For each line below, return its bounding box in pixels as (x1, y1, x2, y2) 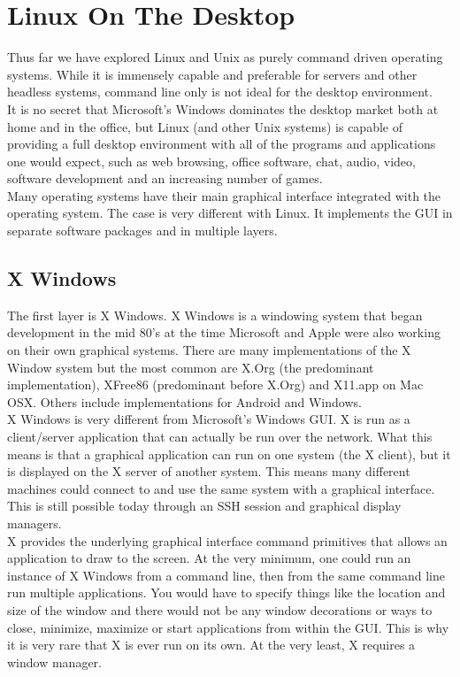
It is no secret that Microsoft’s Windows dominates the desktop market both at (7, 99, 439, 118)
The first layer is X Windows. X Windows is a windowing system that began (7, 305, 423, 324)
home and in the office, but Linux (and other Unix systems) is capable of (7, 117, 402, 135)
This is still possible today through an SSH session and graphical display (7, 496, 402, 515)
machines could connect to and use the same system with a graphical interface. (7, 479, 435, 497)
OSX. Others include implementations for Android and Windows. (7, 392, 362, 411)
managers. (7, 513, 62, 532)
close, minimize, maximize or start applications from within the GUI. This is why (7, 618, 449, 636)
